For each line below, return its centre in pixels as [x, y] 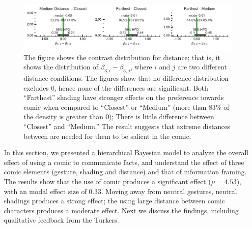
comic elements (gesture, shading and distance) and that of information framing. [125, 172]
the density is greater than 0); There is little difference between [119, 116]
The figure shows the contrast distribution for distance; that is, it [122, 57]
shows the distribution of [61, 67]
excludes [36, 87]
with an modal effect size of [45, 191]
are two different [202, 67]
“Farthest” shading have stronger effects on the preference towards [124, 97]
